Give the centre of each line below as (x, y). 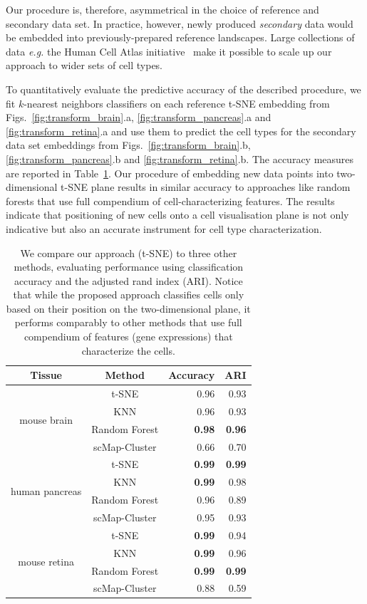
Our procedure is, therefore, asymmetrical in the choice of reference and (162, 9)
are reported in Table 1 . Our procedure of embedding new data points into (170, 173)
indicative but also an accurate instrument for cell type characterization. (164, 228)
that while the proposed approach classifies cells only (129, 295)
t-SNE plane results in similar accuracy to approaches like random (206, 187)
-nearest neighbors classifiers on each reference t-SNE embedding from (177, 103)
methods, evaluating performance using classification (129, 267)
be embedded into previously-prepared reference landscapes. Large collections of (180, 37)
